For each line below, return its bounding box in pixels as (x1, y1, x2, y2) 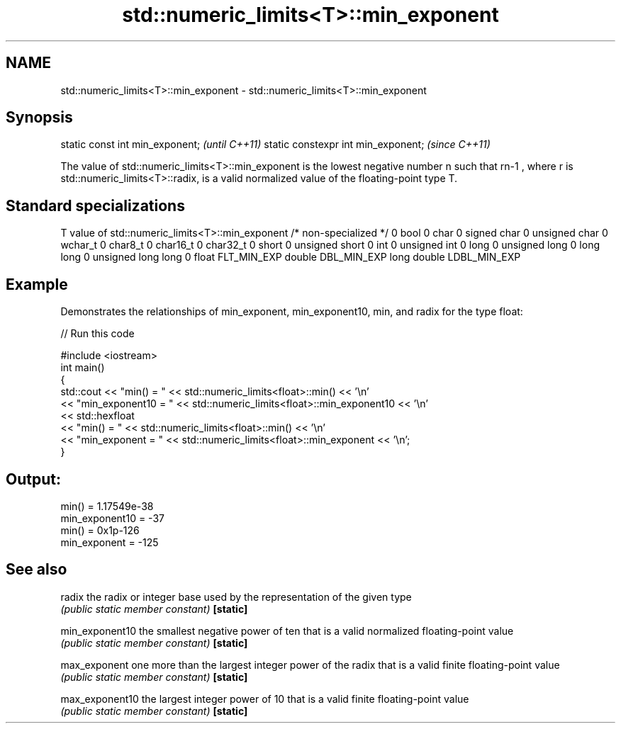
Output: (6, 470, 61, 488)
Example (6, 275, 68, 293)
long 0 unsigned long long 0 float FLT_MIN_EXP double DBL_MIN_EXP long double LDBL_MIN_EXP (60, 251, 521, 264)
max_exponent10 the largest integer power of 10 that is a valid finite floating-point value (60, 692, 469, 705)
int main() (60, 361, 105, 374)
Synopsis (6, 108, 73, 127)
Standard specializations (6, 196, 185, 215)
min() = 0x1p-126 (60, 524, 140, 536)
